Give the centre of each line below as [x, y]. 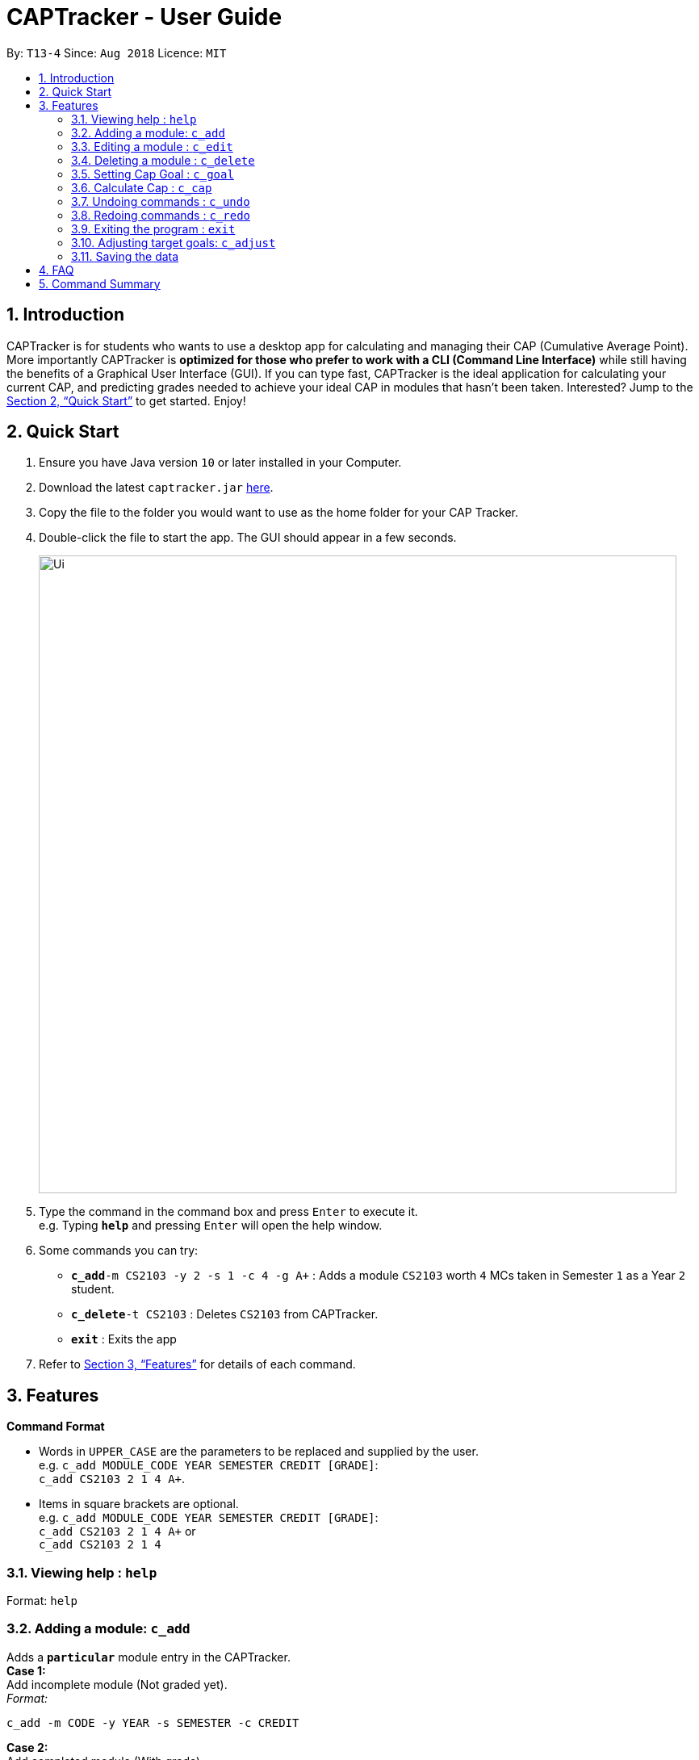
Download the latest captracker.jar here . [156, 488]
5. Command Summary [100, 283]
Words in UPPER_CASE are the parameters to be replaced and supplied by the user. [259, 1452]
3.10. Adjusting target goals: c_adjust [174, 242]
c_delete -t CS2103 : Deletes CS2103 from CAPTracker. [225, 1314]
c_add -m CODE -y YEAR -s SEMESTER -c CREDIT [153, 1722]
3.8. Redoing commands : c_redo [161, 215]
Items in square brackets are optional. [139, 1504]
